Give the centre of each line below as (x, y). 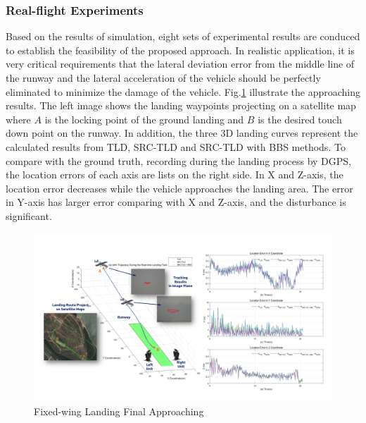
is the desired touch (300, 119)
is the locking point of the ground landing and (144, 119)
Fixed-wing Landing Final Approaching (119, 411)
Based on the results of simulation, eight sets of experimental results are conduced (183, 36)
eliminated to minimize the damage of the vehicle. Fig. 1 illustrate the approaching (183, 91)
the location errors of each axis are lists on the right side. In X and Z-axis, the (175, 174)
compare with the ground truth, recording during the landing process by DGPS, (178, 160)
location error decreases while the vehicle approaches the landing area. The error (179, 188)
